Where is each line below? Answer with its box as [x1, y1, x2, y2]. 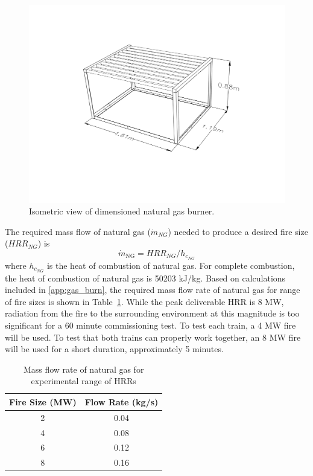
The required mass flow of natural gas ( [5, 225, 151, 237]
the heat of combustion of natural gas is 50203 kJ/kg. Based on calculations [5, 271, 286, 284]
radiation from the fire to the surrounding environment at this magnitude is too [5, 307, 300, 320]
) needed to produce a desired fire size [168, 225, 308, 237]
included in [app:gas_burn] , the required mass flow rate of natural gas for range [5, 283, 300, 296]
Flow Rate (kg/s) [84, 395, 159, 408]
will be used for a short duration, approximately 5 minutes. [5, 343, 224, 355]
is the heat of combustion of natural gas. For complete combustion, [46, 259, 295, 271]
